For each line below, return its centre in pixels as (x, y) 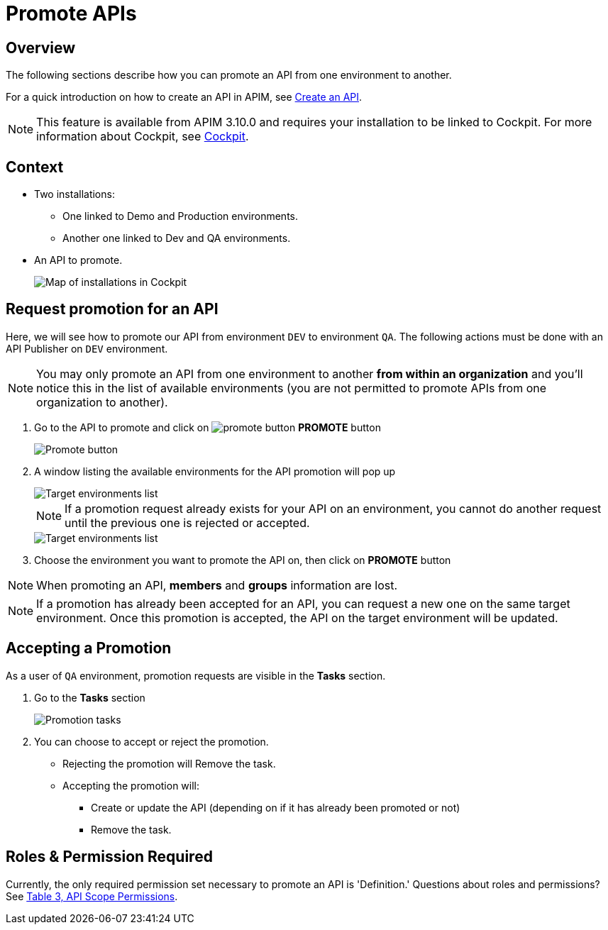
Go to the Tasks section (90, 697)
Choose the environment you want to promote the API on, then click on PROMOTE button (243, 560)
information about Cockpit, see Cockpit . (143, 137)
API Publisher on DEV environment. (87, 348)
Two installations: (74, 194)
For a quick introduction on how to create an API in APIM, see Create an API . (184, 97)
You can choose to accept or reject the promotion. (151, 741)
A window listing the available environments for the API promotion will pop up (215, 471)
